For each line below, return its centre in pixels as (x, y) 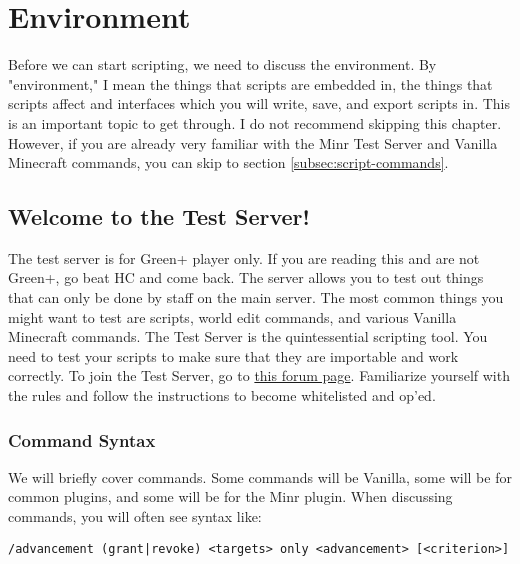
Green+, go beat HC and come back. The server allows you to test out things (246, 277)
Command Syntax (82, 439)
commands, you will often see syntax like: (135, 516)
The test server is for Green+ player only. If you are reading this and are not (244, 257)
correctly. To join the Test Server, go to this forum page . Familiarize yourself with (259, 375)
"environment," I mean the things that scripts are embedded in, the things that (250, 83)
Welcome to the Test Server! (159, 216)
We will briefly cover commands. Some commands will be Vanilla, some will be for (260, 476)
